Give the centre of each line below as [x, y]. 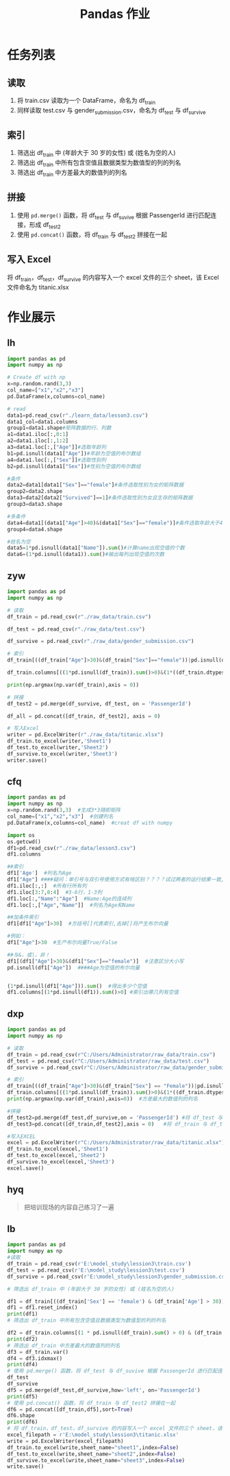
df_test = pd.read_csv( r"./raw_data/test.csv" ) [76, 629]
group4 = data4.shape [35, 529]
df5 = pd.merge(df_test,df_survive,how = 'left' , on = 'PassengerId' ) [104, 1390]
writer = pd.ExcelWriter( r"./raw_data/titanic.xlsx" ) [86, 735]
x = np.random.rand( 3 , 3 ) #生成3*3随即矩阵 [64, 810]
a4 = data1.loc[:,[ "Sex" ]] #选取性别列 [57, 460]
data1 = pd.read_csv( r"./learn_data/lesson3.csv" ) [78, 415]
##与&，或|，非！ [28, 955]
